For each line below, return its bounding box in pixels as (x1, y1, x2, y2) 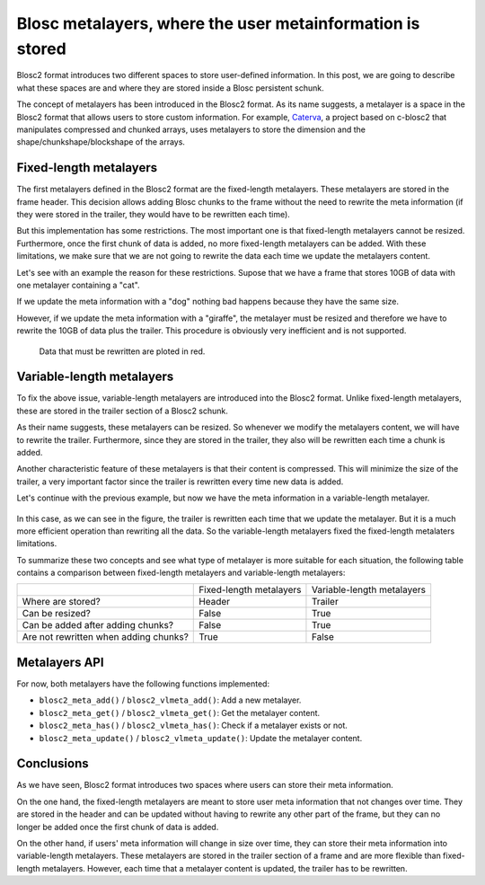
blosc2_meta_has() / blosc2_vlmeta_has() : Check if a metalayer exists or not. (39, 720, 348, 731)
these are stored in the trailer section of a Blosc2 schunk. (16, 405, 229, 416)
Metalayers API (16, 654, 104, 669)
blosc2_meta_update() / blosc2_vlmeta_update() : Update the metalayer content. (39, 732, 363, 743)
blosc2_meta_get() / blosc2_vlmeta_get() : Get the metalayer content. (39, 707, 321, 718)
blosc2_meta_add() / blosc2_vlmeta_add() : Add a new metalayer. (39, 695, 302, 705)
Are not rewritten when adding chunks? (22, 631, 189, 643)
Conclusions (16, 756, 89, 772)
